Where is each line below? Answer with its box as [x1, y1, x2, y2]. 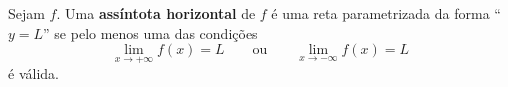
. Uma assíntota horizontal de [56, 3, 256, 23]
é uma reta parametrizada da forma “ [271, 3, 501, 23]
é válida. [8, 63, 59, 84]
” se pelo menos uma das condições [43, 22, 258, 43]
